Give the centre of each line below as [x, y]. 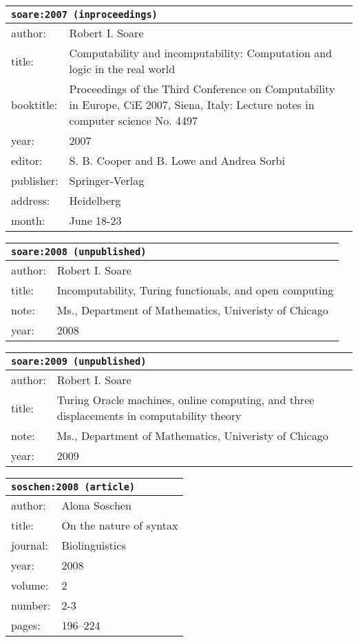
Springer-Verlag [107, 180]
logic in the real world [122, 69]
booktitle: [34, 104]
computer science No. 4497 [133, 120]
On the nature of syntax [120, 525]
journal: [30, 545]
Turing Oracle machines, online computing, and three [186, 400]
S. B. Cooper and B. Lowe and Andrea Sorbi [177, 160]
